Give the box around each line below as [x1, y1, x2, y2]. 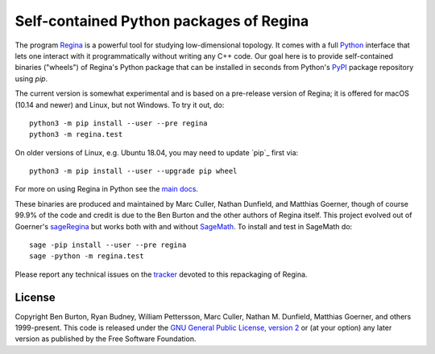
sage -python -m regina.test [29, 252, 144, 261]
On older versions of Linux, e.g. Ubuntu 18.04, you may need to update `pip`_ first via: [14, 147, 299, 157]
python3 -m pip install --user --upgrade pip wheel [29, 167, 238, 176]
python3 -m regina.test [29, 130, 123, 139]
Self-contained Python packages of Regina [14, 12, 309, 30]
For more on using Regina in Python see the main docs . [14, 184, 199, 194]
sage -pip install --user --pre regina [29, 241, 187, 249]
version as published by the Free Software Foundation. [14, 334, 197, 344]
